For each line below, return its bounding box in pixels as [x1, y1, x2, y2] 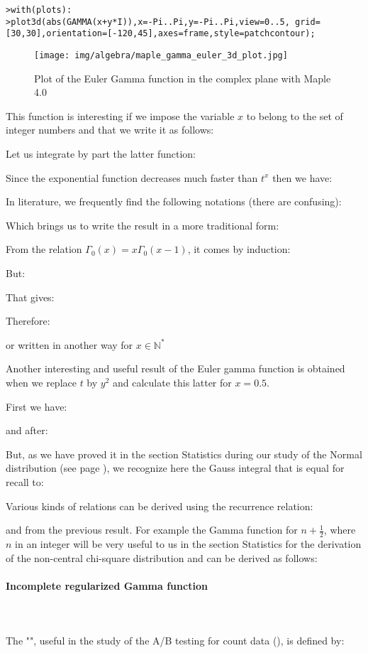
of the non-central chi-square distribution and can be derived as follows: [6, 550, 318, 565]
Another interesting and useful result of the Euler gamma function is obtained [6, 361, 345, 376]
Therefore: [6, 313, 50, 328]
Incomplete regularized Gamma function [6, 578, 208, 593]
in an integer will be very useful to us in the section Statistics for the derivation [15, 536, 362, 551]
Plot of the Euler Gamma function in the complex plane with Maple [34, 70, 331, 85]
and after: [6, 423, 48, 438]
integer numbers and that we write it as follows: [6, 122, 214, 137]
